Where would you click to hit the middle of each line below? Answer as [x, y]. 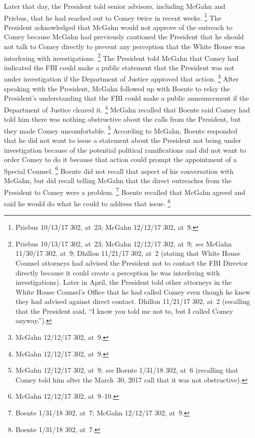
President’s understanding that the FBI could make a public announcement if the [127, 98]
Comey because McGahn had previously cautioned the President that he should [124, 37]
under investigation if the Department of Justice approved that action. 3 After [121, 78]
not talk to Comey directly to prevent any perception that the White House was [125, 46]
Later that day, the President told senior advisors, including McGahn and [115, 6]
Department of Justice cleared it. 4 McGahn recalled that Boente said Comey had [127, 109]
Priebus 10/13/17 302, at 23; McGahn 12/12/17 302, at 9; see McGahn [124, 243]
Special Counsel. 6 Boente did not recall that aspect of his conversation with [119, 170]
